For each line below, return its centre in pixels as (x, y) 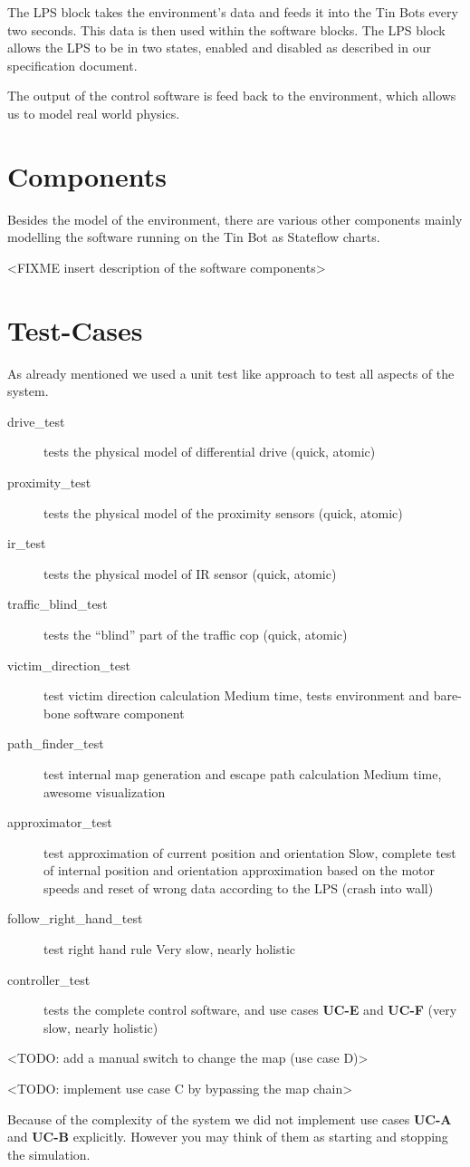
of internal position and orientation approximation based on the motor (240, 870)
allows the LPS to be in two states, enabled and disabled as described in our (219, 48)
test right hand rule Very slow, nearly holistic (170, 949)
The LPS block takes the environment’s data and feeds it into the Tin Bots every (233, 12)
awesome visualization (105, 791)
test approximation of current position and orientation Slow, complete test (250, 852)
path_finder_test (56, 743)
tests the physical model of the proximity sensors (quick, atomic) (223, 512)
